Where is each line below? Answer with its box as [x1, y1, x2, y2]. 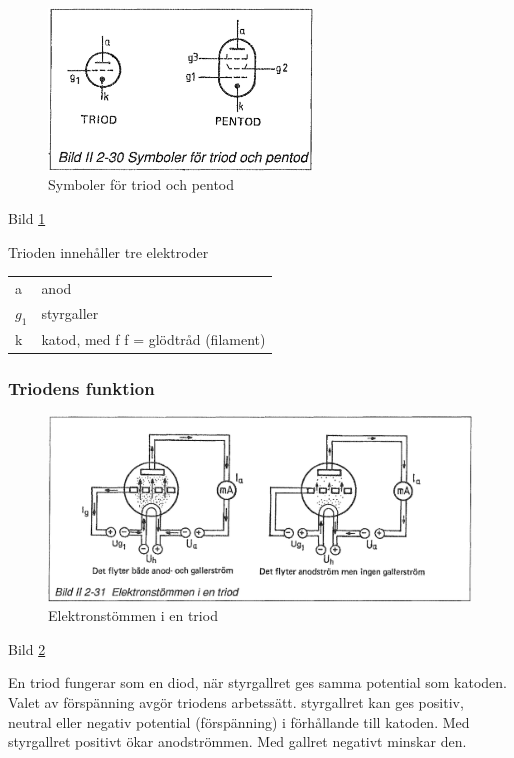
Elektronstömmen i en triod [48, 605, 218, 626]
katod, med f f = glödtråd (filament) [41, 328, 266, 349]
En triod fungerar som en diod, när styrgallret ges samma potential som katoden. [8, 672, 507, 693]
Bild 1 [8, 207, 46, 228]
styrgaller [41, 303, 99, 324]
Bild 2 [8, 638, 46, 659]
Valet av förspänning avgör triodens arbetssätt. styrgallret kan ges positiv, [8, 691, 464, 712]
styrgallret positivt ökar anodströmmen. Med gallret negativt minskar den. [8, 731, 467, 752]
